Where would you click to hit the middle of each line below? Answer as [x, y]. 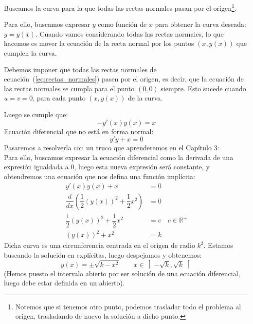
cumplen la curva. [30, 53]
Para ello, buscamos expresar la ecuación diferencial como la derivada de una [119, 157]
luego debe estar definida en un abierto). [64, 283]
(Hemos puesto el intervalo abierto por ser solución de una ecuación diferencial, [122, 273]
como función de [122, 24]
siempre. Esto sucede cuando [203, 88]
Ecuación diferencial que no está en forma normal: [79, 131]
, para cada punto [59, 98]
